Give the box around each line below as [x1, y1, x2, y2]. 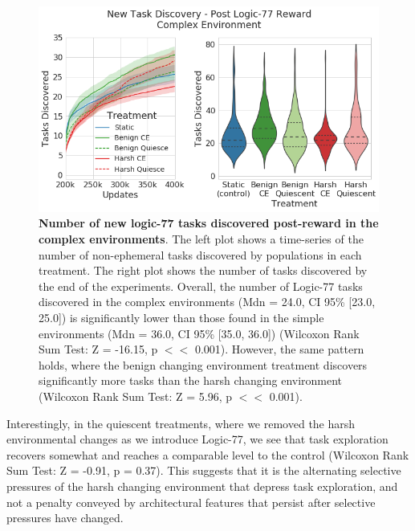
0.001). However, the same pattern [194, 341, 364, 357]
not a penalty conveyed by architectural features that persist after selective [6, 493, 376, 510]
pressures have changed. [6, 509, 124, 526]
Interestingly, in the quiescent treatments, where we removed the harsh [6, 415, 356, 431]
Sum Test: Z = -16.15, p [39, 341, 158, 357]
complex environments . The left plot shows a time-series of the [39, 231, 364, 247]
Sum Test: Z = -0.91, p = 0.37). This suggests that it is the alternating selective [6, 462, 401, 479]
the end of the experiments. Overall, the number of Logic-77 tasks [39, 277, 363, 294]
